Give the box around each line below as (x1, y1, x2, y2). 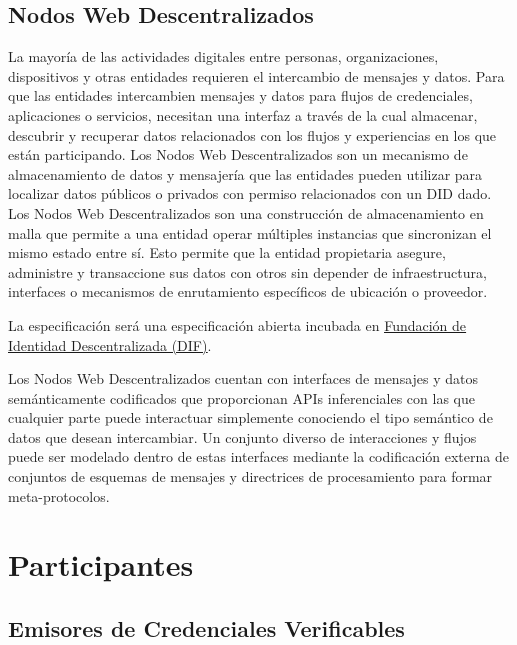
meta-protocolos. (8, 485, 110, 506)
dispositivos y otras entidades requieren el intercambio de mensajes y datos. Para (8, 65, 505, 86)
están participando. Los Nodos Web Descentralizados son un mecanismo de (8, 144, 468, 165)
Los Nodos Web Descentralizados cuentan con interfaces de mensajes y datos (8, 368, 479, 389)
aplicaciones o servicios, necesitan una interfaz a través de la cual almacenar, (8, 104, 478, 125)
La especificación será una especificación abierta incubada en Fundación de (8, 314, 467, 335)
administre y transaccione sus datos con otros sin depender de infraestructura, (8, 261, 487, 282)
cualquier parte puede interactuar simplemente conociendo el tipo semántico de (8, 407, 493, 428)
